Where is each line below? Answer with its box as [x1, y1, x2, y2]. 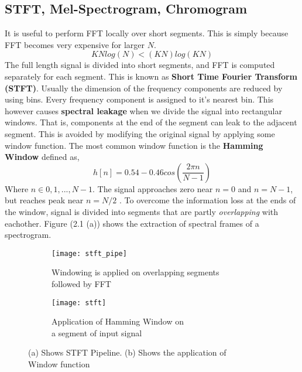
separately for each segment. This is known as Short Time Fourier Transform [5, 70, 298, 82]
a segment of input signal [52, 326, 142, 339]
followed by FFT [52, 277, 111, 289]
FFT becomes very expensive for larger [5, 38, 145, 50]
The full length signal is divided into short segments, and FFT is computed [5, 59, 275, 71]
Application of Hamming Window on [52, 315, 184, 327]
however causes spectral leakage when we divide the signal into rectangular [5, 104, 282, 117]
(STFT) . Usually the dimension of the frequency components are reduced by [5, 81, 283, 94]
